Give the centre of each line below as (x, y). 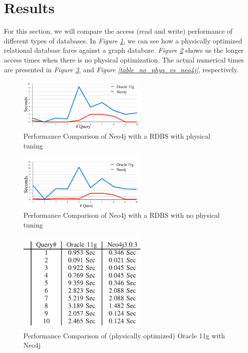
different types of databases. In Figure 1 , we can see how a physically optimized (123, 40)
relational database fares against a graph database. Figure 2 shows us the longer (124, 50)
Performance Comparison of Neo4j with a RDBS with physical (117, 136)
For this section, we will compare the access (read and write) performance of (118, 31)
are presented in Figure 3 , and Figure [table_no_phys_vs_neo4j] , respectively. (122, 69)
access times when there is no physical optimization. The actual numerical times (124, 59)
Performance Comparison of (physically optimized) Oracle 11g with (124, 335)
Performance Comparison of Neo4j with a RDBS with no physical (122, 215)
